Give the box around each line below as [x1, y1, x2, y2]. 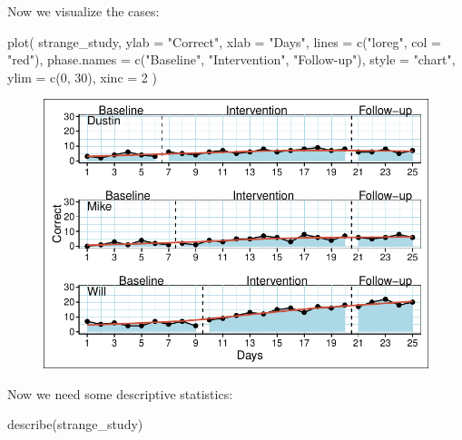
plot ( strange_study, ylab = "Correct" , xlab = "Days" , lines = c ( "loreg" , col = [7, 32, 441, 51]
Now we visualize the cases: [7, 2, 160, 20]
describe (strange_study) [7, 415, 143, 434]
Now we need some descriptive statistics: [7, 384, 233, 403]
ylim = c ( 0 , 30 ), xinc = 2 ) [7, 67, 157, 86]
